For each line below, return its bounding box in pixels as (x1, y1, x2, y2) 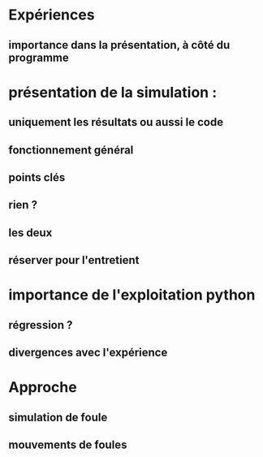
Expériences (8, 6, 95, 24)
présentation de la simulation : (8, 83, 218, 101)
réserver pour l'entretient (8, 253, 140, 267)
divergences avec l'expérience (8, 346, 168, 360)
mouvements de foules (8, 438, 127, 452)
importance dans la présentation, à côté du (8, 38, 231, 52)
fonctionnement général (8, 143, 134, 157)
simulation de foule (8, 410, 108, 424)
